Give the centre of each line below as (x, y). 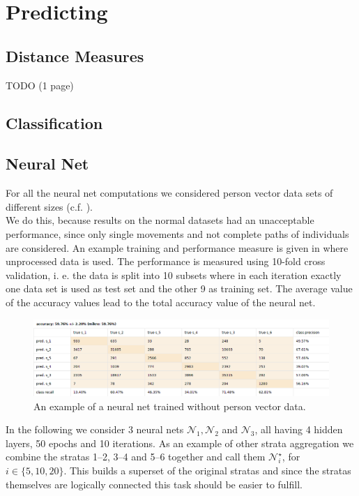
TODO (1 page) (40, 85)
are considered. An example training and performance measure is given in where (177, 247)
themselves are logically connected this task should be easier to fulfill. (154, 484)
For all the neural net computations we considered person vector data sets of (169, 193)
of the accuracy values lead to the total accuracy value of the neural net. (161, 302)
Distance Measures (75, 55)
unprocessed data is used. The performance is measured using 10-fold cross (166, 261)
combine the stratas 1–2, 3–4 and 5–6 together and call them (136, 457)
